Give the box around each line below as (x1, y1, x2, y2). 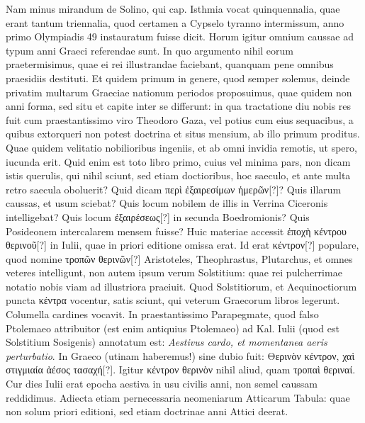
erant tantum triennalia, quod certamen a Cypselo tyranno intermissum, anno (6, 15, 344, 30)
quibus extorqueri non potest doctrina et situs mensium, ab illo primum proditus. (6, 126, 360, 141)
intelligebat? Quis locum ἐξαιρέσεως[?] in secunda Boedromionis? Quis (6, 209, 310, 224)
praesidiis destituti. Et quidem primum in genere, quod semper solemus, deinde (6, 70, 350, 85)
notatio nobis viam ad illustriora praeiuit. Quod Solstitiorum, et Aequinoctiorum (6, 278, 357, 293)
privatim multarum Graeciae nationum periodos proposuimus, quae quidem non (6, 84, 352, 99)
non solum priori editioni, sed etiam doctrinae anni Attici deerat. (6, 404, 288, 419)
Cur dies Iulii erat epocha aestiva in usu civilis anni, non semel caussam (6, 376, 318, 391)
